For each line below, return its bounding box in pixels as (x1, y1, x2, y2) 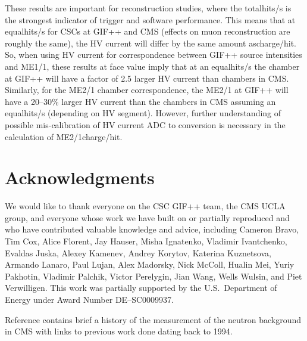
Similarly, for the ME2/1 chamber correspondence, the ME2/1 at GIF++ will (5, 83, 289, 96)
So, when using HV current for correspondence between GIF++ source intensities (5, 48, 302, 61)
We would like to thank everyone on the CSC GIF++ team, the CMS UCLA (5, 200, 286, 212)
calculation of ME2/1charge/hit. (5, 130, 123, 142)
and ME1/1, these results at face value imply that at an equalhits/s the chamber (5, 60, 300, 72)
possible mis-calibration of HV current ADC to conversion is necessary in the (5, 118, 286, 131)
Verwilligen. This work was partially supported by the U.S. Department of (5, 281, 277, 294)
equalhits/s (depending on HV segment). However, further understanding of (5, 107, 281, 119)
